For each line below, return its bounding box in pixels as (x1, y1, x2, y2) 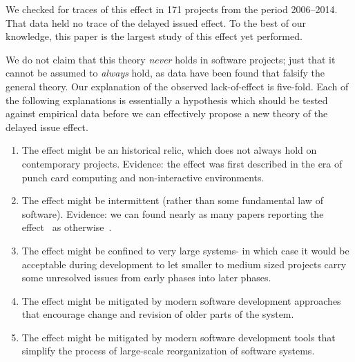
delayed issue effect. (6, 119, 88, 134)
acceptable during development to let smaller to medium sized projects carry (21, 257, 347, 271)
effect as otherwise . (21, 220, 112, 234)
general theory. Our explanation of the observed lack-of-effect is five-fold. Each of (6, 79, 349, 93)
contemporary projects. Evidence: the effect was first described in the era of (21, 156, 343, 170)
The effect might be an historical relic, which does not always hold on (21, 143, 317, 157)
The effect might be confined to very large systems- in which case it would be (21, 243, 349, 257)
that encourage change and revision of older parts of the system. (21, 307, 294, 321)
